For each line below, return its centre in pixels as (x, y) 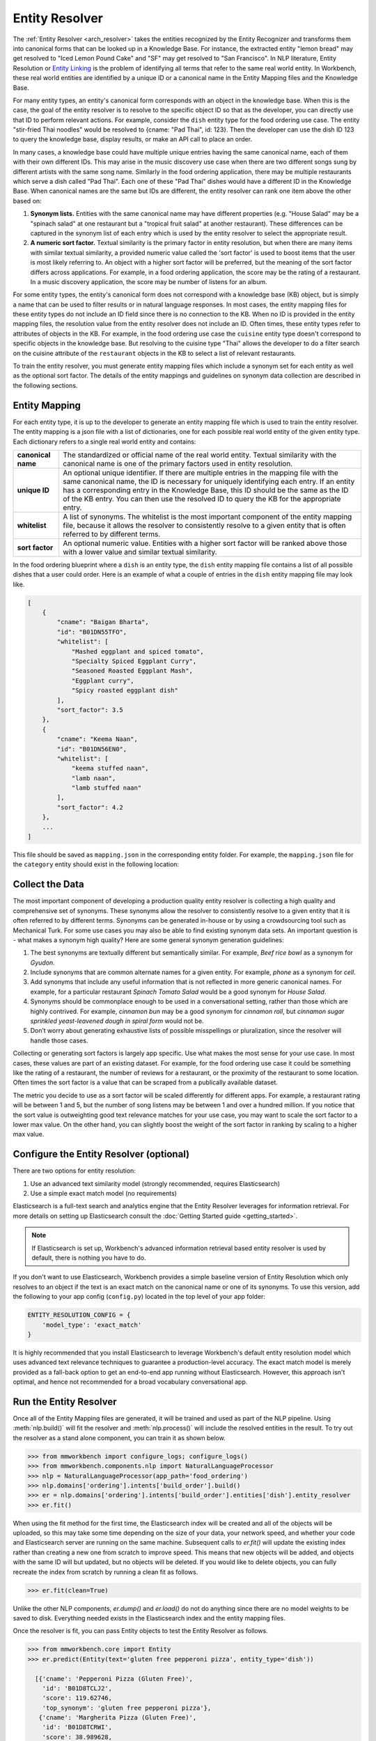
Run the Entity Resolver (65, 1402)
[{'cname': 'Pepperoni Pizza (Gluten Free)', (114, 1679)
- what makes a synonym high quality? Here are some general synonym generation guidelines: (149, 939)
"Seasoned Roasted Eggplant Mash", (132, 671)
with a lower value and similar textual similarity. (140, 552)
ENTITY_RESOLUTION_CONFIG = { (79, 1315)
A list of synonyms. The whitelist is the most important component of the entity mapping (207, 517)
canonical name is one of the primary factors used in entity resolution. (178, 463)
